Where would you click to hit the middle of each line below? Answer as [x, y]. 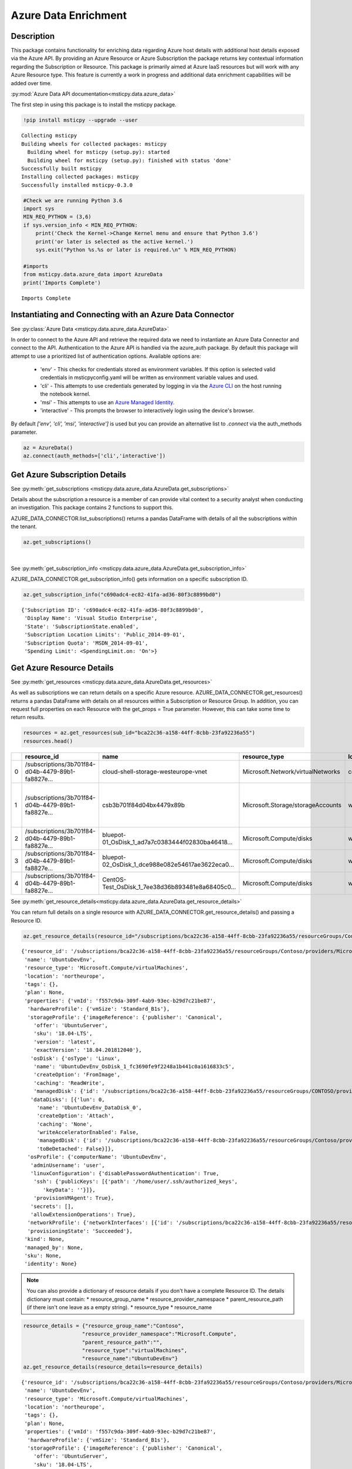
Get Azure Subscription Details [69, 474]
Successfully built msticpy [62, 168]
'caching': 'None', [65, 1124]
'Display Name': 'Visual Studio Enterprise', [91, 618]
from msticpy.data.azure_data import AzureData [93, 274]
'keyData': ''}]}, [70, 1190]
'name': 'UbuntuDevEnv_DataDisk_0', [89, 1107]
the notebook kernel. [65, 394]
